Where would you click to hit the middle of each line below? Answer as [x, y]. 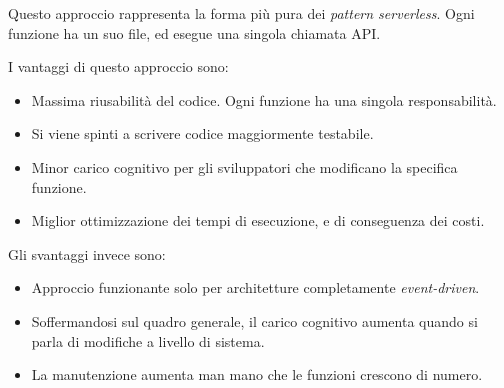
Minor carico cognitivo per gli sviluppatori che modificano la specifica [244, 166]
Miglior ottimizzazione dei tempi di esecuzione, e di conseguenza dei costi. [258, 220]
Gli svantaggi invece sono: [87, 253]
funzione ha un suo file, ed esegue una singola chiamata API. [194, 32]
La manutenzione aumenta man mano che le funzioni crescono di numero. [257, 374]
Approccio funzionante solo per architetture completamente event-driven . [255, 287]
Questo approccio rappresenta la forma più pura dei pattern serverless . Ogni [241, 13]
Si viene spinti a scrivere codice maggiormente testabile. [202, 133]
